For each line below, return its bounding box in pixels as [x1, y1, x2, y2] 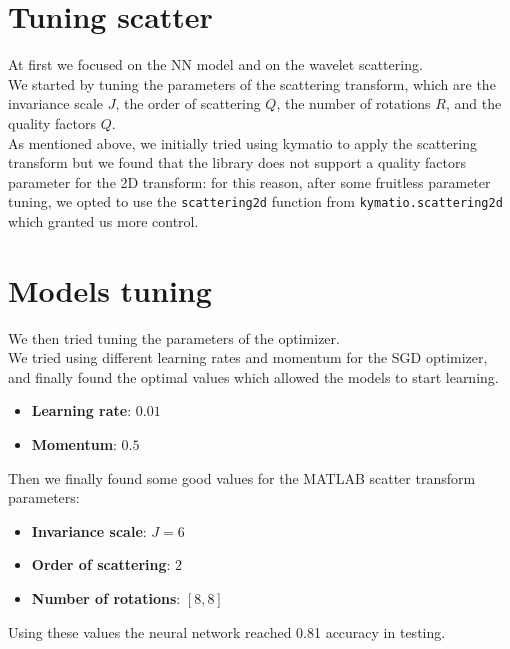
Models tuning [8, 269, 212, 310]
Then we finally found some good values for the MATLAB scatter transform [8, 467, 476, 488]
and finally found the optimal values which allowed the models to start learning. [8, 366, 499, 387]
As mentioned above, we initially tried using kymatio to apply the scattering [8, 132, 477, 153]
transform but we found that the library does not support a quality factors [8, 152, 466, 173]
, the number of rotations [276, 93, 431, 114]
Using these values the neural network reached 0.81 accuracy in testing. [8, 621, 446, 642]
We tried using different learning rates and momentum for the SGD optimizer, [8, 347, 488, 368]
